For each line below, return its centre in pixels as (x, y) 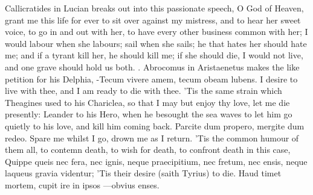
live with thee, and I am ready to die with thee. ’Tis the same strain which (144, 91)
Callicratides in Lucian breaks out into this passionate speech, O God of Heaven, (154, 8)
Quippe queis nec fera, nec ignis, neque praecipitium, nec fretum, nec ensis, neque (156, 161)
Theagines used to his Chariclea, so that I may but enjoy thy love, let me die (147, 102)
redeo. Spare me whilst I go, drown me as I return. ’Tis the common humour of (152, 138)
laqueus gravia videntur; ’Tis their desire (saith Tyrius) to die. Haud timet (143, 173)
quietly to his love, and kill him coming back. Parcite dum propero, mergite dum (155, 125)
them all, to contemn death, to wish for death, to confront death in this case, (148, 150)
